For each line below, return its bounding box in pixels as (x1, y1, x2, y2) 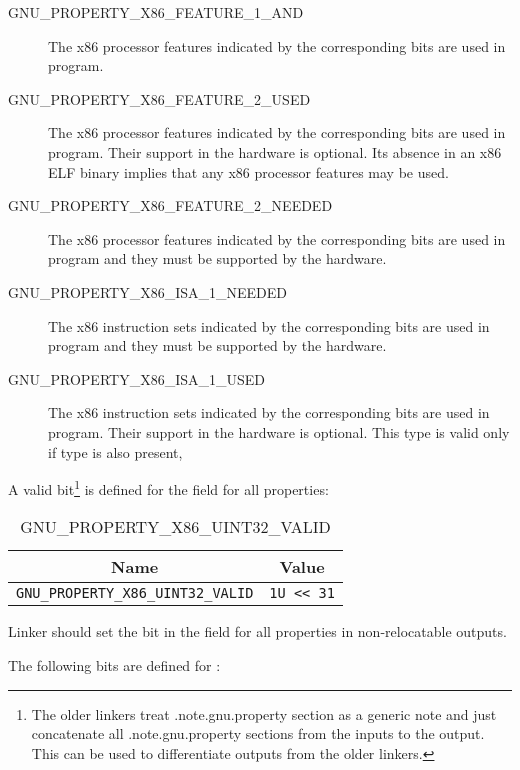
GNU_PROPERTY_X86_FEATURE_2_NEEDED (8, 195, 333, 216)
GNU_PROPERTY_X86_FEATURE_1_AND (8, 2, 304, 22)
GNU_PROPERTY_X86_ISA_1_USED (8, 368, 265, 389)
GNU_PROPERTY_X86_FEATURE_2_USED (8, 88, 311, 109)
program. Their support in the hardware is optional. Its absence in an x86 (48, 141, 502, 162)
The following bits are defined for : (8, 654, 221, 675)
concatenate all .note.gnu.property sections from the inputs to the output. (31, 723, 485, 744)
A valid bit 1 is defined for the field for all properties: (8, 476, 329, 499)
